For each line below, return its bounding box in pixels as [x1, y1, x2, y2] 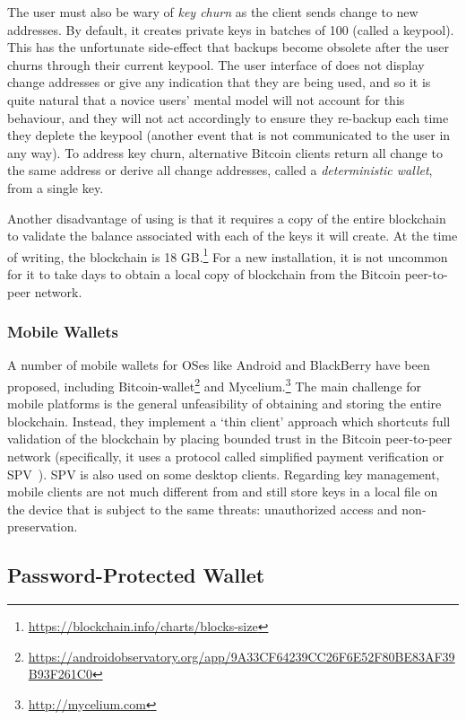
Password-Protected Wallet [7, 561, 265, 589]
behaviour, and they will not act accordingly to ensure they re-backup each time [7, 108, 449, 127]
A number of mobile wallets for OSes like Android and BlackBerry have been [7, 356, 430, 374]
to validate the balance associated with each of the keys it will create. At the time [7, 226, 458, 245]
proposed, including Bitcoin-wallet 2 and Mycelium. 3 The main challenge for [7, 373, 422, 395]
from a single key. [7, 178, 104, 197]
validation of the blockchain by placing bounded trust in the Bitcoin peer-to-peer [7, 429, 453, 448]
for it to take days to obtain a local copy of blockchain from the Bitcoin [7, 264, 401, 283]
